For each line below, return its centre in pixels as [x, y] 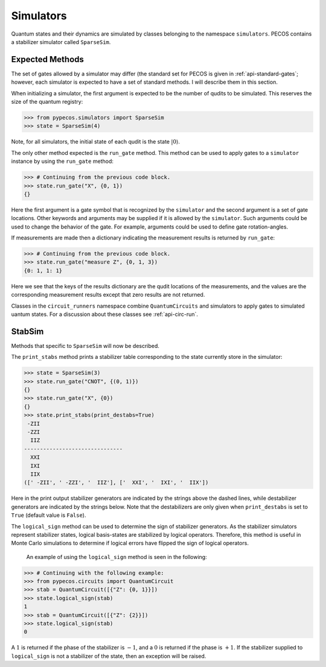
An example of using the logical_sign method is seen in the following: [117, 557]
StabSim [27, 331]
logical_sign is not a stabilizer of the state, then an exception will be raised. [109, 656]
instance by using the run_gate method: [62, 161]
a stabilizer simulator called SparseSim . [61, 42]
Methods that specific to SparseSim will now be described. [85, 346]
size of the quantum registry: [47, 102]
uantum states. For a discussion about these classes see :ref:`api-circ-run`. [105, 314]
